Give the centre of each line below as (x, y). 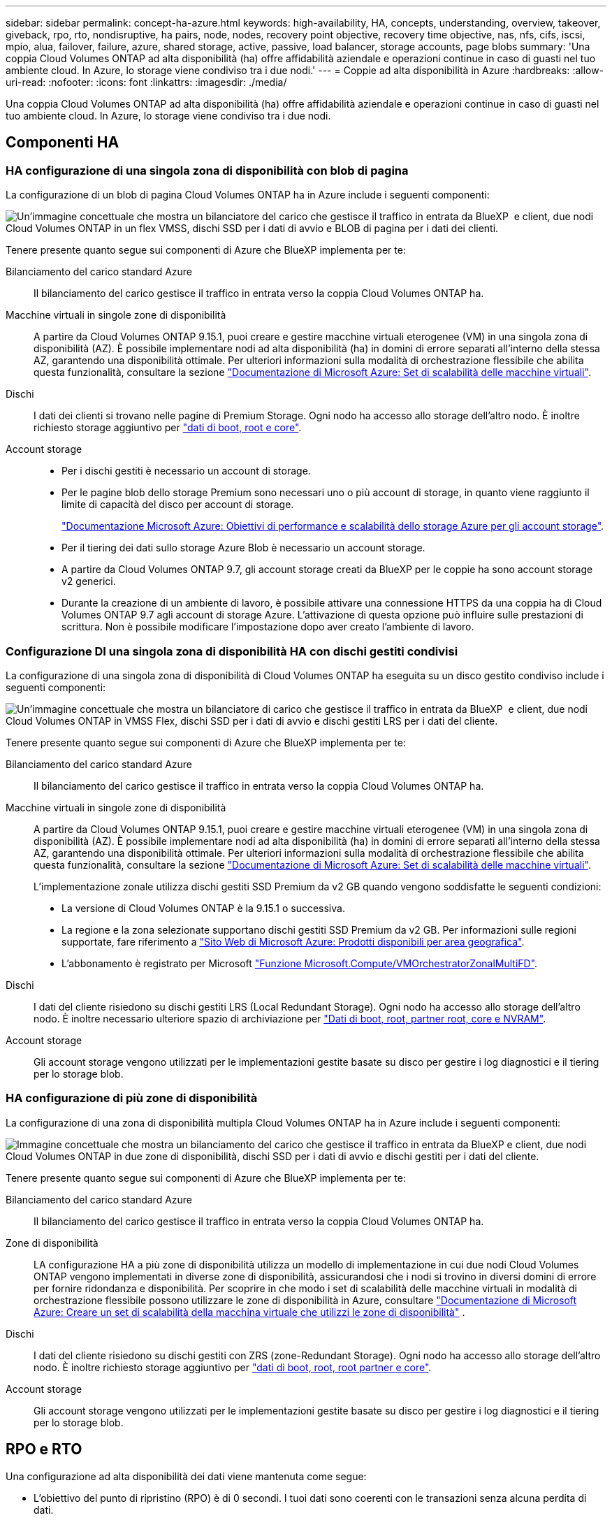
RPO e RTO (44, 1449)
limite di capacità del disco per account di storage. (178, 505)
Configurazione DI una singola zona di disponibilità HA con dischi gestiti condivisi (232, 651)
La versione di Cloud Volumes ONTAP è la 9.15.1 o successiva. (203, 908)
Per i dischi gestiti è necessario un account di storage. (186, 471)
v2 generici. (89, 581)
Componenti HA (63, 143)
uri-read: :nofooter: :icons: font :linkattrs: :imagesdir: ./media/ (146, 82)
